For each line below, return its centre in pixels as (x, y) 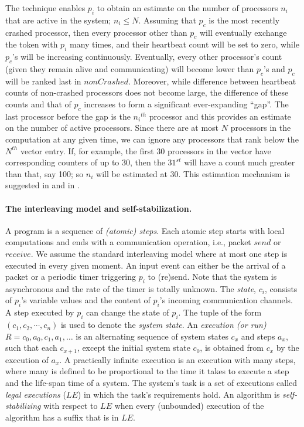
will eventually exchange (243, 32)
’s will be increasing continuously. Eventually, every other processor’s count (147, 57)
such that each (31, 348)
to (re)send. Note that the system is (212, 277)
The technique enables (45, 8)
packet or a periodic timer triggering (71, 277)
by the (288, 348)
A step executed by (40, 312)
